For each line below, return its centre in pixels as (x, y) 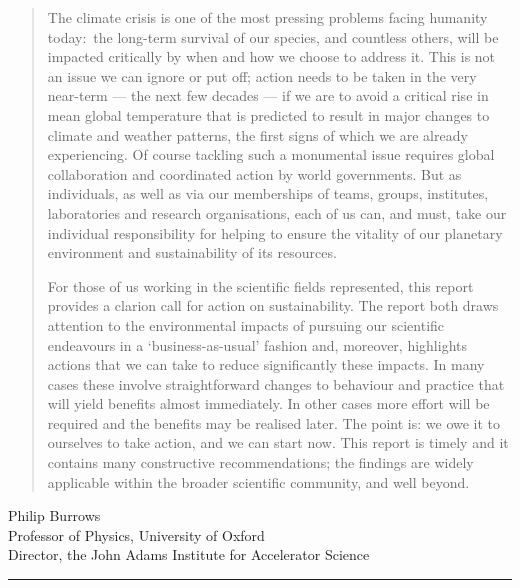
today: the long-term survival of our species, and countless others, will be (273, 36)
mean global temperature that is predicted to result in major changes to (268, 114)
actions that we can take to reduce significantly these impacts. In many (266, 364)
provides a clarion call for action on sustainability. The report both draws (273, 305)
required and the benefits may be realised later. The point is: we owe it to (274, 422)
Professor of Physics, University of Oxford (136, 534)
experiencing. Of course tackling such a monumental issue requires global (271, 154)
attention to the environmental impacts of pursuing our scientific (246, 324)
